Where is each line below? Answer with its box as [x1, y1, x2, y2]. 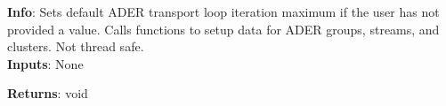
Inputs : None [7, 54, 84, 72]
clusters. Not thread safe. [7, 37, 144, 56]
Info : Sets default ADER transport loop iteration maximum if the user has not [7, 3, 440, 20]
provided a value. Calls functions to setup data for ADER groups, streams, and [7, 19, 440, 38]
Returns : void [7, 84, 88, 102]
